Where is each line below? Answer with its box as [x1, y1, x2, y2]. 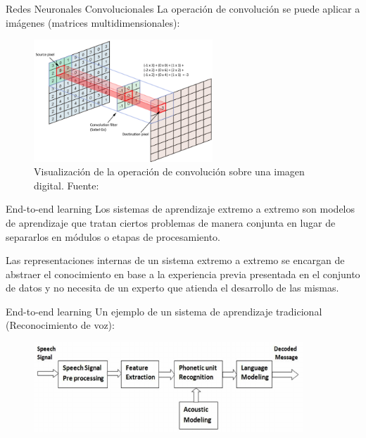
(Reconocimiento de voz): [6, 318, 115, 332]
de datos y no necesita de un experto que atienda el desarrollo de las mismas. [6, 280, 339, 295]
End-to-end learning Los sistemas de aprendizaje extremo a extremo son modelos [6, 201, 355, 216]
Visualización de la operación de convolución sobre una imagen [34, 164, 305, 179]
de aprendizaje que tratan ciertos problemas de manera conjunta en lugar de [6, 215, 336, 230]
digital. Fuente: [34, 177, 99, 192]
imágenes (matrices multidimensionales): [6, 15, 180, 30]
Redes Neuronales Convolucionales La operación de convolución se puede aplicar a [6, 1, 360, 15]
